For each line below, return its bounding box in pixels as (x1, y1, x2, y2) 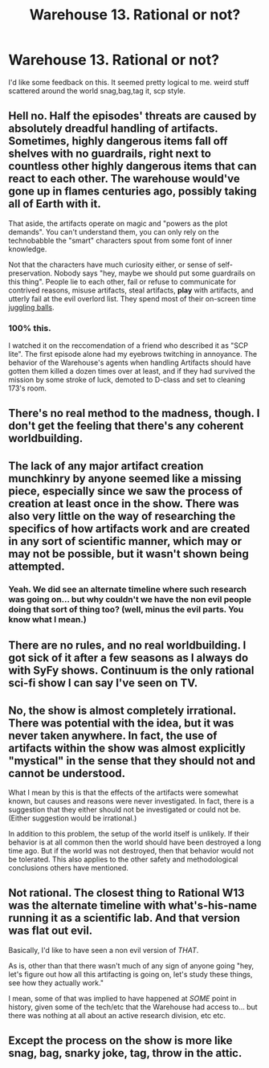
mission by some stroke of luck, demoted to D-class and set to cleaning (8, 375, 246, 385)
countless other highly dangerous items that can (8, 159, 257, 174)
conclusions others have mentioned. (8, 862, 128, 873)
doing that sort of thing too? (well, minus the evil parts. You (8, 604, 244, 615)
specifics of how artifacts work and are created (8, 522, 251, 535)
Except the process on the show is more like (8, 1034, 233, 1048)
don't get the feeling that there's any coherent (8, 419, 244, 433)
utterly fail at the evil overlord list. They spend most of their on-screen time (8, 293, 257, 303)
